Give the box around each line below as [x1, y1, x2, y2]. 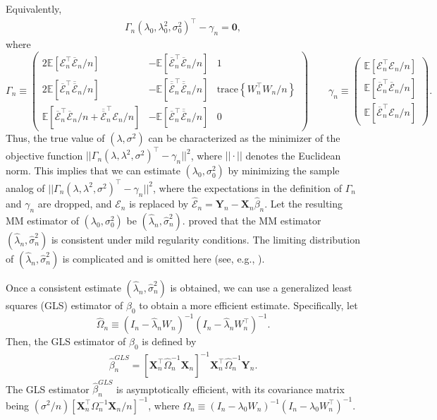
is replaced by [129, 196, 189, 211]
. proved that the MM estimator [182, 212, 321, 227]
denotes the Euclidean [245, 148, 341, 162]
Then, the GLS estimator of [6, 334, 126, 349]
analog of [6, 180, 45, 195]
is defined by [142, 334, 197, 349]
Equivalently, [6, 1, 62, 16]
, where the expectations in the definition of [152, 180, 343, 195]
